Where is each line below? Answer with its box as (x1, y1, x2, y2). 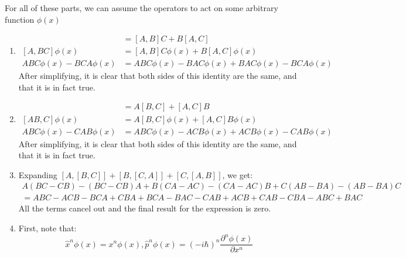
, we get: (222, 168, 253, 180)
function (5, 13, 35, 25)
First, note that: (18, 222, 77, 234)
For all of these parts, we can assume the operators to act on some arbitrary (5, 2, 278, 13)
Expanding (18, 168, 57, 180)
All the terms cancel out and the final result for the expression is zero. (18, 202, 271, 214)
